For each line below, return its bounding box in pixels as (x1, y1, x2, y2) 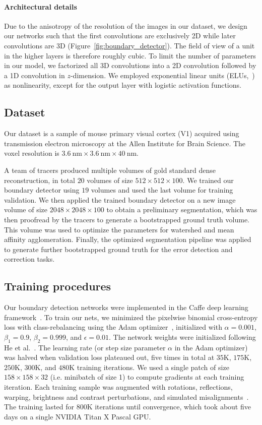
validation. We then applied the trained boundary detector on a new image (4, 194, 236, 205)
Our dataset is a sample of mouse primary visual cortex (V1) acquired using (4, 128, 239, 139)
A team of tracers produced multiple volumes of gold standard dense (4, 164, 216, 175)
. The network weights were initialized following (108, 331, 256, 342)
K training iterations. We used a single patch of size (69, 361, 229, 372)
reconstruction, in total (4, 174, 75, 185)
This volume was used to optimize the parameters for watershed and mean (4, 224, 234, 234)
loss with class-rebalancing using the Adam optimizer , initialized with (4, 322, 222, 332)
